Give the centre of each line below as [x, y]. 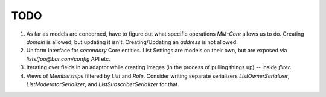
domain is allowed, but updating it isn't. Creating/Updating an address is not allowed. [132, 42]
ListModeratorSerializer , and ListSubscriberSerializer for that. [103, 84]
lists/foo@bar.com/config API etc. [69, 59]
